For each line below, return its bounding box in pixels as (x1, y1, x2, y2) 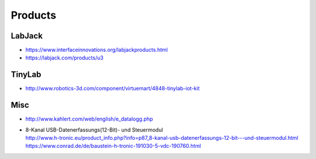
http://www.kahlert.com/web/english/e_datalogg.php (25, 115, 153, 122)
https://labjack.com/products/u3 (25, 54, 104, 61)
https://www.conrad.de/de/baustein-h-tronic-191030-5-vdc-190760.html (25, 143, 201, 150)
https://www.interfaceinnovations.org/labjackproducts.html (25, 47, 168, 54)
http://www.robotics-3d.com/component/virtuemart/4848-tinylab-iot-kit (25, 85, 200, 92)
